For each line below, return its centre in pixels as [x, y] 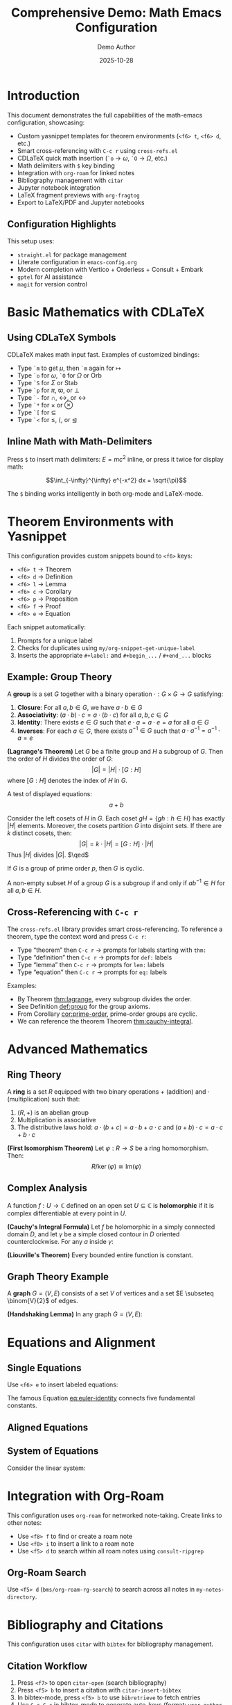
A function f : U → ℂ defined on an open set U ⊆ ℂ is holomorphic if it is [111, 1205]
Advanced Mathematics [78, 1050]
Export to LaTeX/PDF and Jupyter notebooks [81, 202]
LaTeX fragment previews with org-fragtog [78, 195]
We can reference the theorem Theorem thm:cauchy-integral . [105, 1021]
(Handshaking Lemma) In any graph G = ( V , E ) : [75, 1314]
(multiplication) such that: [44, 1099]
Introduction [44, 96]
